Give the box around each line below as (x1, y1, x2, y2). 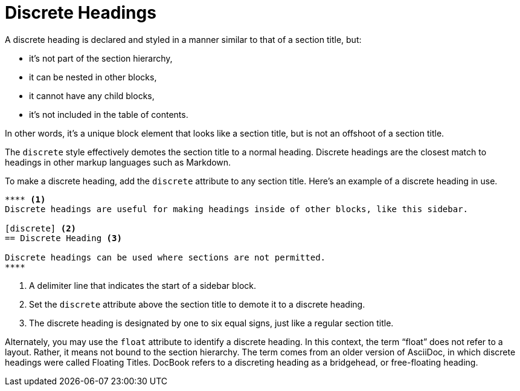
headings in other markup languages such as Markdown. (5, 157, 231, 167)
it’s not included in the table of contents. (29, 109, 188, 120)
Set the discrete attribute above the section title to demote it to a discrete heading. (29, 299, 365, 309)
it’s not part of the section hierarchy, (29, 53, 173, 63)
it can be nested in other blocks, (29, 71, 157, 82)
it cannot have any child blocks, (29, 90, 155, 101)
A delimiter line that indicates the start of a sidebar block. (29, 280, 257, 291)
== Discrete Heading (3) (5, 233, 122, 243)
